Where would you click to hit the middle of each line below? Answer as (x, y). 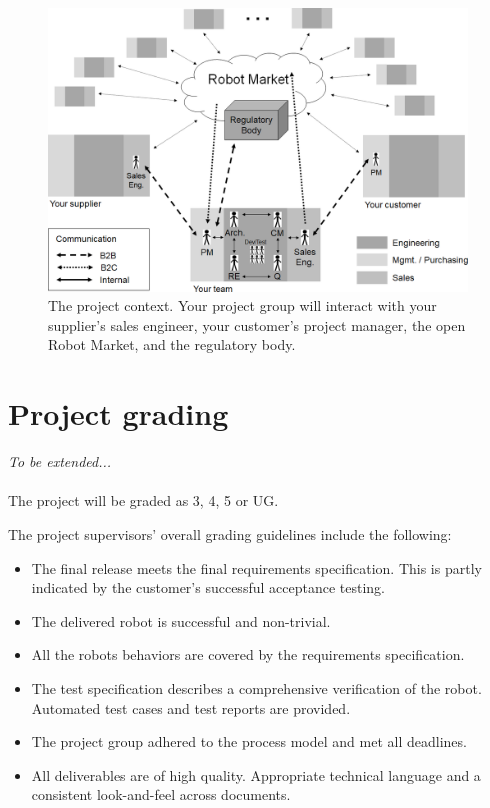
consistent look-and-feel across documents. (161, 794)
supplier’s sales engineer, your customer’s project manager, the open (257, 324)
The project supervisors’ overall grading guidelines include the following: (230, 533)
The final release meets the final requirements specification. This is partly (256, 567)
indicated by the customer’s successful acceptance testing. (208, 587)
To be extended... (60, 461)
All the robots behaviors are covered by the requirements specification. (248, 654)
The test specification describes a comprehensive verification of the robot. (256, 687)
